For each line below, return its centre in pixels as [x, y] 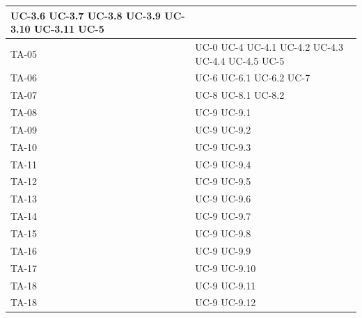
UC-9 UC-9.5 [223, 181]
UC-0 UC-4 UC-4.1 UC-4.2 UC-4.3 [269, 46]
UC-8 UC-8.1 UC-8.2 [240, 95]
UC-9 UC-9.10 [226, 268]
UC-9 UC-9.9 [223, 250]
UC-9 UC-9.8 [223, 233]
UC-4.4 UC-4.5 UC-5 [240, 60]
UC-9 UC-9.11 [226, 285]
